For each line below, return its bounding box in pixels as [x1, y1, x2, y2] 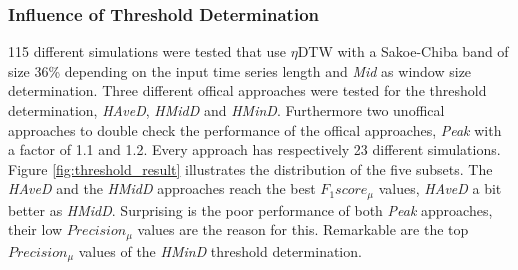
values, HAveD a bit [378, 178, 502, 199]
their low [8, 219, 63, 240]
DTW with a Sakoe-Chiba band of [297, 41, 509, 62]
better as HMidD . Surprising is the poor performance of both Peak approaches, [8, 199, 493, 220]
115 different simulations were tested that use [8, 41, 287, 62]
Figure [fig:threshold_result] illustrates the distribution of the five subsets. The [8, 158, 493, 179]
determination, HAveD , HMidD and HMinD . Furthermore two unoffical [8, 100, 445, 120]
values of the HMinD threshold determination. [78, 240, 362, 261]
